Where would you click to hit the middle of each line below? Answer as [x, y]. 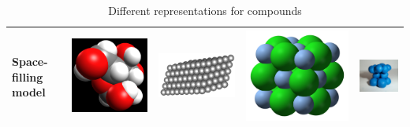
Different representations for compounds [205, 10]
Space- [30, 61]
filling [28, 76]
